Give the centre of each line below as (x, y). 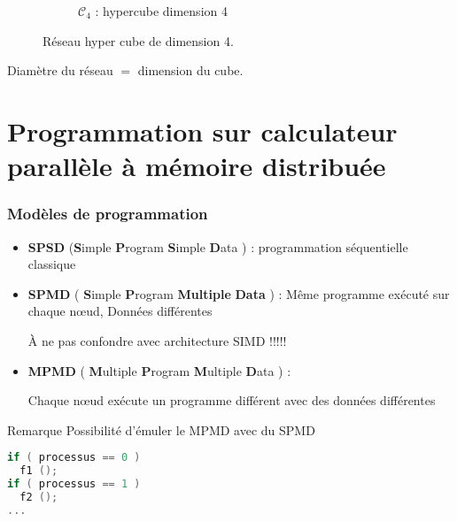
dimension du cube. (190, 70)
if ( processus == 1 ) (74, 484)
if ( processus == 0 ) (74, 458)
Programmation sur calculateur (202, 130)
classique (52, 264)
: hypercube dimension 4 (161, 11)
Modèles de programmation (108, 214)
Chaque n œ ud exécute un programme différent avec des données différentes (232, 400)
